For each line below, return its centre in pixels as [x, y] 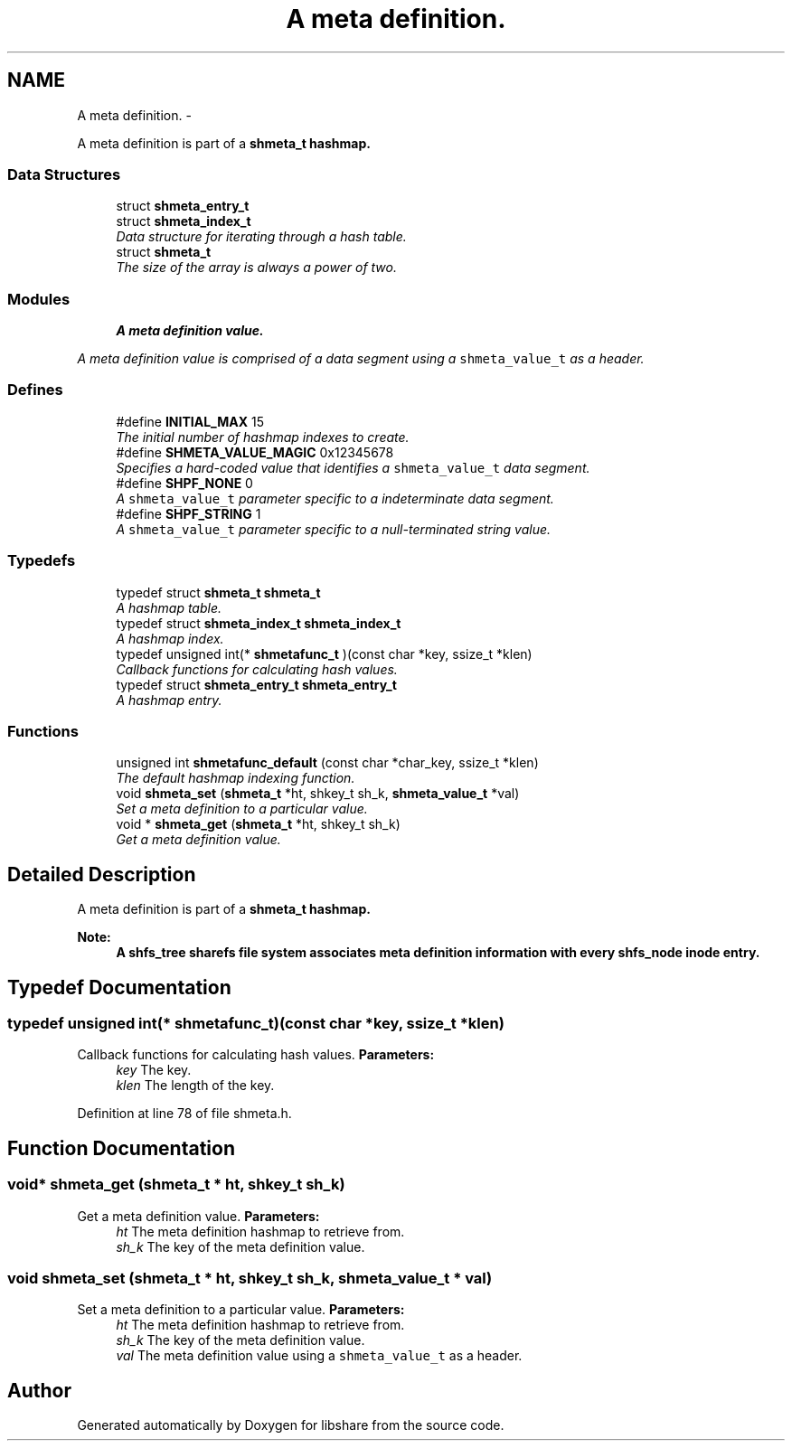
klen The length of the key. [195, 1086]
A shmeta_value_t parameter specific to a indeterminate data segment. [335, 498]
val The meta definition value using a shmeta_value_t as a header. [319, 1356]
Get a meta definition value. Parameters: [198, 1216]
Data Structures [64, 174]
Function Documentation [121, 1148]
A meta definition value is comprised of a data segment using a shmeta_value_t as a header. [361, 359]
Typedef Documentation [119, 987]
